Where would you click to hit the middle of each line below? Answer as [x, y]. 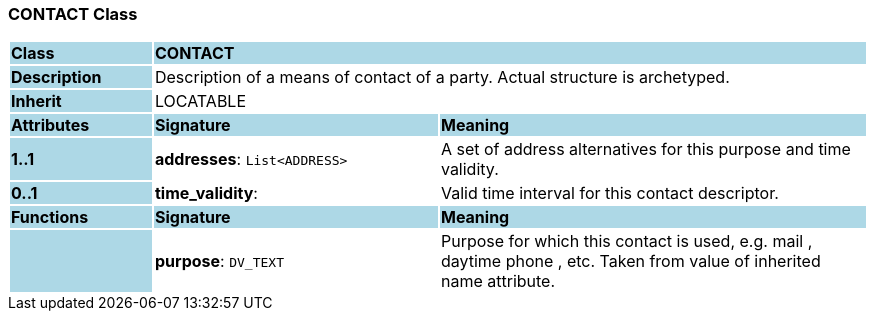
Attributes [50, 125]
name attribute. [498, 281]
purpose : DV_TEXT [219, 261]
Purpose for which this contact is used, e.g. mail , [626, 241]
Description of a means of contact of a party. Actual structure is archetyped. [442, 77]
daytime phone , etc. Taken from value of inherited [630, 261]
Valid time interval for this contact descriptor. [609, 193]
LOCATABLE [200, 101]
